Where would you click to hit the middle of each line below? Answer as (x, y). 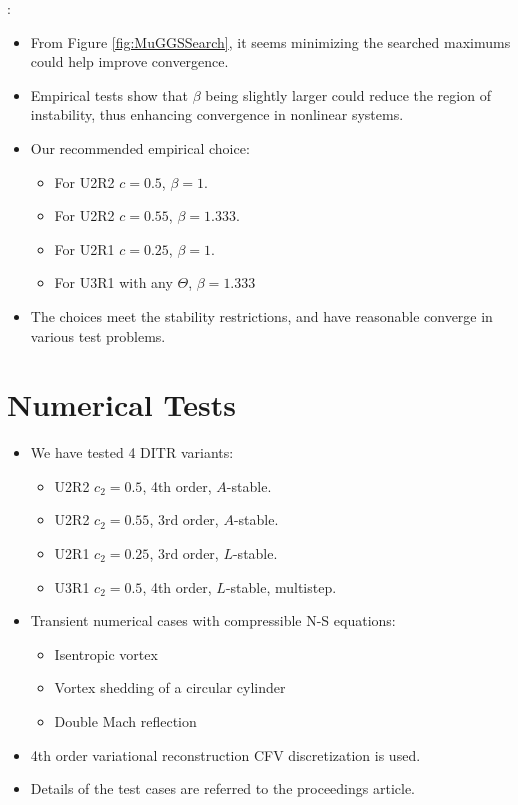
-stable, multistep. (281, 586)
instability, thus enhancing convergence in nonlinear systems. (217, 114)
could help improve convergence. (129, 61)
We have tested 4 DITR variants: (132, 452)
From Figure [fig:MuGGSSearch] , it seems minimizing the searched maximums (270, 41)
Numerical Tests (121, 404)
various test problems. (98, 335)
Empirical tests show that (109, 94)
